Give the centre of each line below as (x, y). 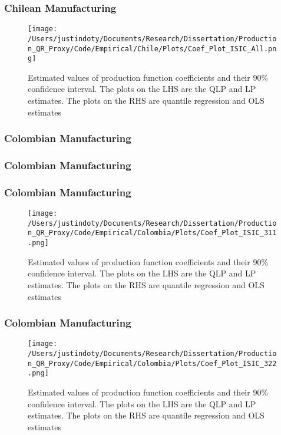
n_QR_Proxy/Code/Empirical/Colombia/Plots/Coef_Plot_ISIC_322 (152, 363)
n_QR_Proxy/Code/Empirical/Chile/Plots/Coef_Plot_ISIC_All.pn (152, 49)
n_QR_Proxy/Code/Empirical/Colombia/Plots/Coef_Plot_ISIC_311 (152, 233)
